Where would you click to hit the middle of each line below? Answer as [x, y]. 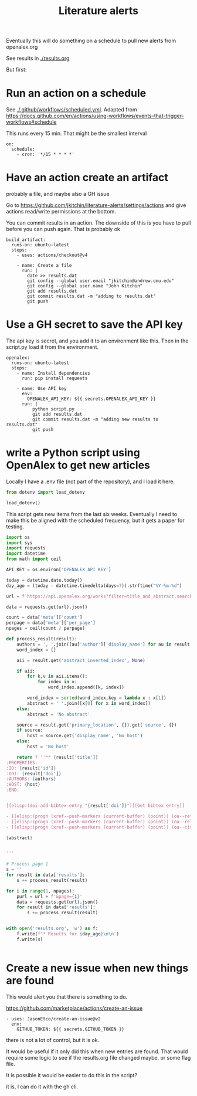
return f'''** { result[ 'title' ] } [57, 757]
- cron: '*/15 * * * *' [46, 155]
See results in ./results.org [38, 58]
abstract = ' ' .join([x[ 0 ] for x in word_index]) [89, 703]
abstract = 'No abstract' [59, 714]
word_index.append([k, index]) [86, 687]
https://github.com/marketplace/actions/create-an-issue [74, 1008]
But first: [16, 70]
